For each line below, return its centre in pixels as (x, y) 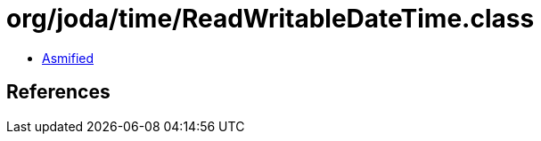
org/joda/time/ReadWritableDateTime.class (270, 19)
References (58, 92)
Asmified (68, 58)
